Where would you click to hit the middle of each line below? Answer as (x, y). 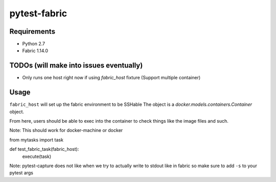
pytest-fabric (38, 13)
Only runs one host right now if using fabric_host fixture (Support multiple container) (111, 78)
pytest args (21, 173)
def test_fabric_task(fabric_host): (44, 149)
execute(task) (37, 156)
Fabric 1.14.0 (35, 51)
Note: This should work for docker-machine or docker (66, 130)
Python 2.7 (34, 44)
